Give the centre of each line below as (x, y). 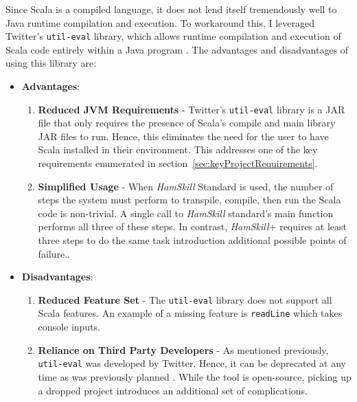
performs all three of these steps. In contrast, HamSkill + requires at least (192, 226)
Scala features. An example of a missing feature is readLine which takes (190, 313)
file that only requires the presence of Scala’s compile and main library (187, 123)
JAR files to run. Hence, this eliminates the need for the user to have (183, 136)
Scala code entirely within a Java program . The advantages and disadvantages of (177, 49)
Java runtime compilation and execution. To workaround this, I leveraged (160, 22)
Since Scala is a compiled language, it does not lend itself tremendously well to (171, 9)
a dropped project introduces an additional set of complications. (173, 390)
